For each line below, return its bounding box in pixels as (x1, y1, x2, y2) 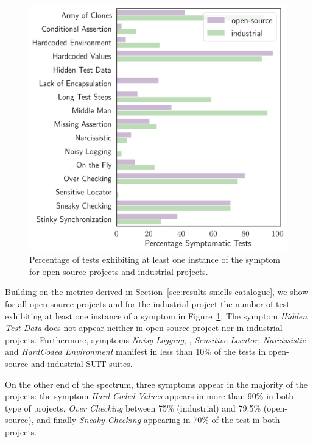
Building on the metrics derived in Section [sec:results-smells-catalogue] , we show (5, 285, 309, 298)
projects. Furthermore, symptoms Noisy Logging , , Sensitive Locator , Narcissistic (5, 333, 306, 346)
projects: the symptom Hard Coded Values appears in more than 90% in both (5, 390, 294, 402)
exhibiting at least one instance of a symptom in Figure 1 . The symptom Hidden (5, 309, 308, 322)
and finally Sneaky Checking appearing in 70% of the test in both (37, 413, 280, 426)
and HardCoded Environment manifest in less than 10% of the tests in (5, 345, 266, 358)
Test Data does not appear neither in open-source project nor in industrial (5, 321, 283, 334)
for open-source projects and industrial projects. (29, 265, 208, 277)
